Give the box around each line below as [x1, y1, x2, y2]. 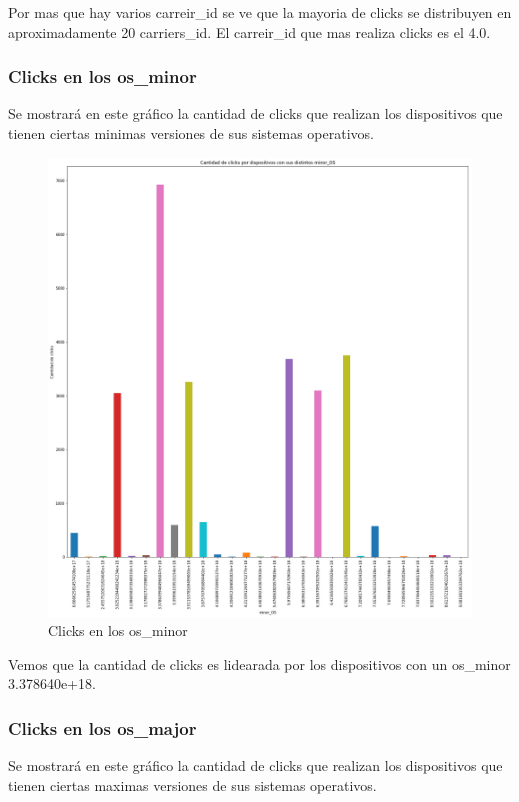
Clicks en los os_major [8, 715, 197, 740]
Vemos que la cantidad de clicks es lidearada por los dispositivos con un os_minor [8, 653, 511, 674]
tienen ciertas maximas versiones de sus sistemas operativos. [8, 774, 377, 795]
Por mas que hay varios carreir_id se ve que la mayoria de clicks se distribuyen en [8, 2, 512, 22]
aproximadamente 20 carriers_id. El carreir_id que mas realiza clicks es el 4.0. [8, 21, 491, 42]
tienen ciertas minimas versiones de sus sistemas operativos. [8, 123, 374, 143]
